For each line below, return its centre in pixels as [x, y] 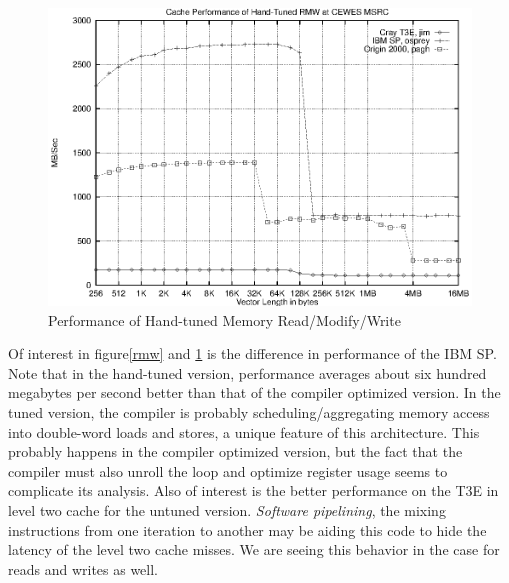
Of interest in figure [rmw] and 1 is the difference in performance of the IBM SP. [252, 353]
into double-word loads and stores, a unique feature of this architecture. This [244, 431]
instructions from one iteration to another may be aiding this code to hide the [247, 529]
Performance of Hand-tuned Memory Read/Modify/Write [224, 319]
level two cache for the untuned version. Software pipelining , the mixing [227, 509]
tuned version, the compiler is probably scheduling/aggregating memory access [249, 411]
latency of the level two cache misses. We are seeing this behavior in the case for [254, 549]
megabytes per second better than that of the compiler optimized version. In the [254, 392]
